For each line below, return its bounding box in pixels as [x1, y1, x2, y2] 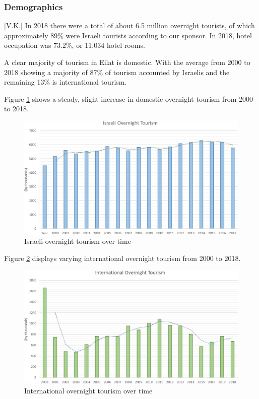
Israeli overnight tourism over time [24, 236, 131, 246]
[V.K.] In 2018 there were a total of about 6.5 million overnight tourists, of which [4, 20, 255, 31]
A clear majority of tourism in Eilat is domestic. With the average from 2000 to [4, 57, 250, 67]
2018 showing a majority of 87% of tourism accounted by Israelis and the [4, 66, 230, 77]
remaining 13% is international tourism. [4, 77, 127, 87]
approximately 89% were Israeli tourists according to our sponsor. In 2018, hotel [4, 30, 252, 40]
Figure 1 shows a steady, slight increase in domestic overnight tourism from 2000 [4, 93, 253, 104]
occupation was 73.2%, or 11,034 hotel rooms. [4, 40, 145, 50]
